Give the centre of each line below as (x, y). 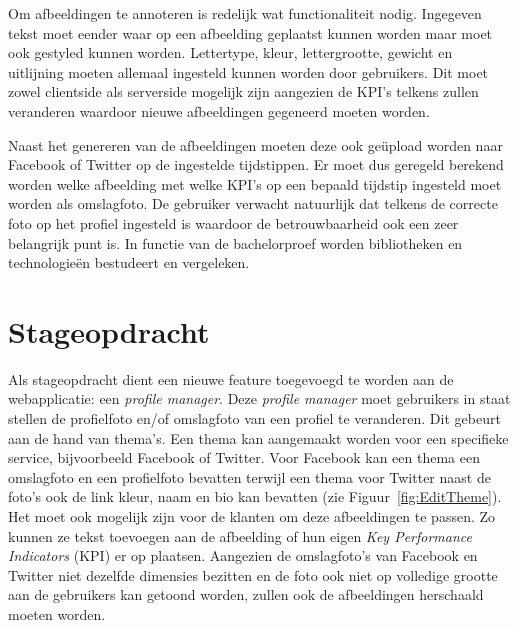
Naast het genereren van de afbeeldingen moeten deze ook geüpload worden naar (255, 144)
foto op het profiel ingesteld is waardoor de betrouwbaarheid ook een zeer (233, 222)
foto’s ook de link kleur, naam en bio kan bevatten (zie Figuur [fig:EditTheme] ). (255, 496)
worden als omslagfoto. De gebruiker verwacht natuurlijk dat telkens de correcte (253, 203)
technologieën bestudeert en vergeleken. (129, 262)
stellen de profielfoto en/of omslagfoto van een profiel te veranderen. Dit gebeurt (254, 418)
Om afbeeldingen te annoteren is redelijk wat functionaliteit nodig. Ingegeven (245, 13)
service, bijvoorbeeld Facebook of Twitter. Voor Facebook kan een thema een (244, 457)
